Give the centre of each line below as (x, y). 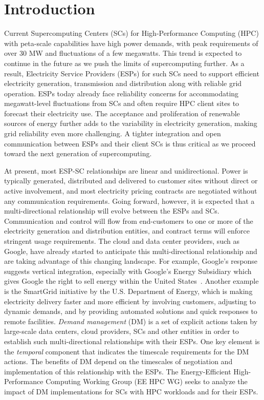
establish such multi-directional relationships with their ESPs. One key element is (132, 341)
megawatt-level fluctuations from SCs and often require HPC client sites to (122, 103)
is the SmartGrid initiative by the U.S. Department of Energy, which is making (128, 291)
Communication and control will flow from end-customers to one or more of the (129, 220)
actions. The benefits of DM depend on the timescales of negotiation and (118, 361)
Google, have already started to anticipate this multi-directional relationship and (131, 251)
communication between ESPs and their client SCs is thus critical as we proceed (130, 143)
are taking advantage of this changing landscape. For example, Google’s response (131, 261)
